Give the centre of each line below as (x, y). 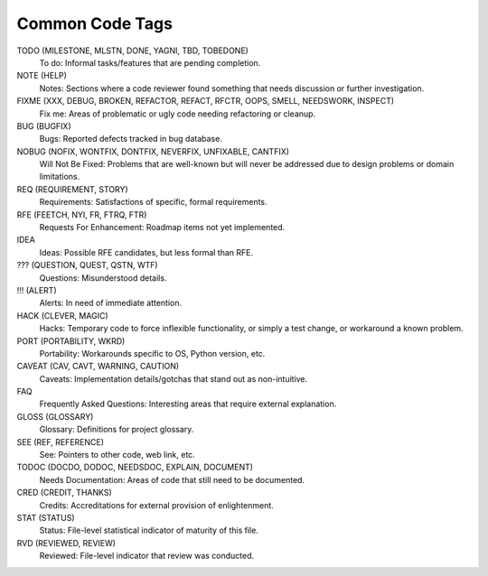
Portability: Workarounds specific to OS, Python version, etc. (152, 353)
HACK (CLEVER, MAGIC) (62, 315)
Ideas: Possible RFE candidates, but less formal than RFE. (146, 252)
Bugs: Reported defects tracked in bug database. (131, 139)
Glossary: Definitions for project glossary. (117, 430)
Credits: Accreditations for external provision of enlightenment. (157, 505)
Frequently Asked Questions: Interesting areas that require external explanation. (188, 404)
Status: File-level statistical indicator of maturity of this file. (149, 530)
